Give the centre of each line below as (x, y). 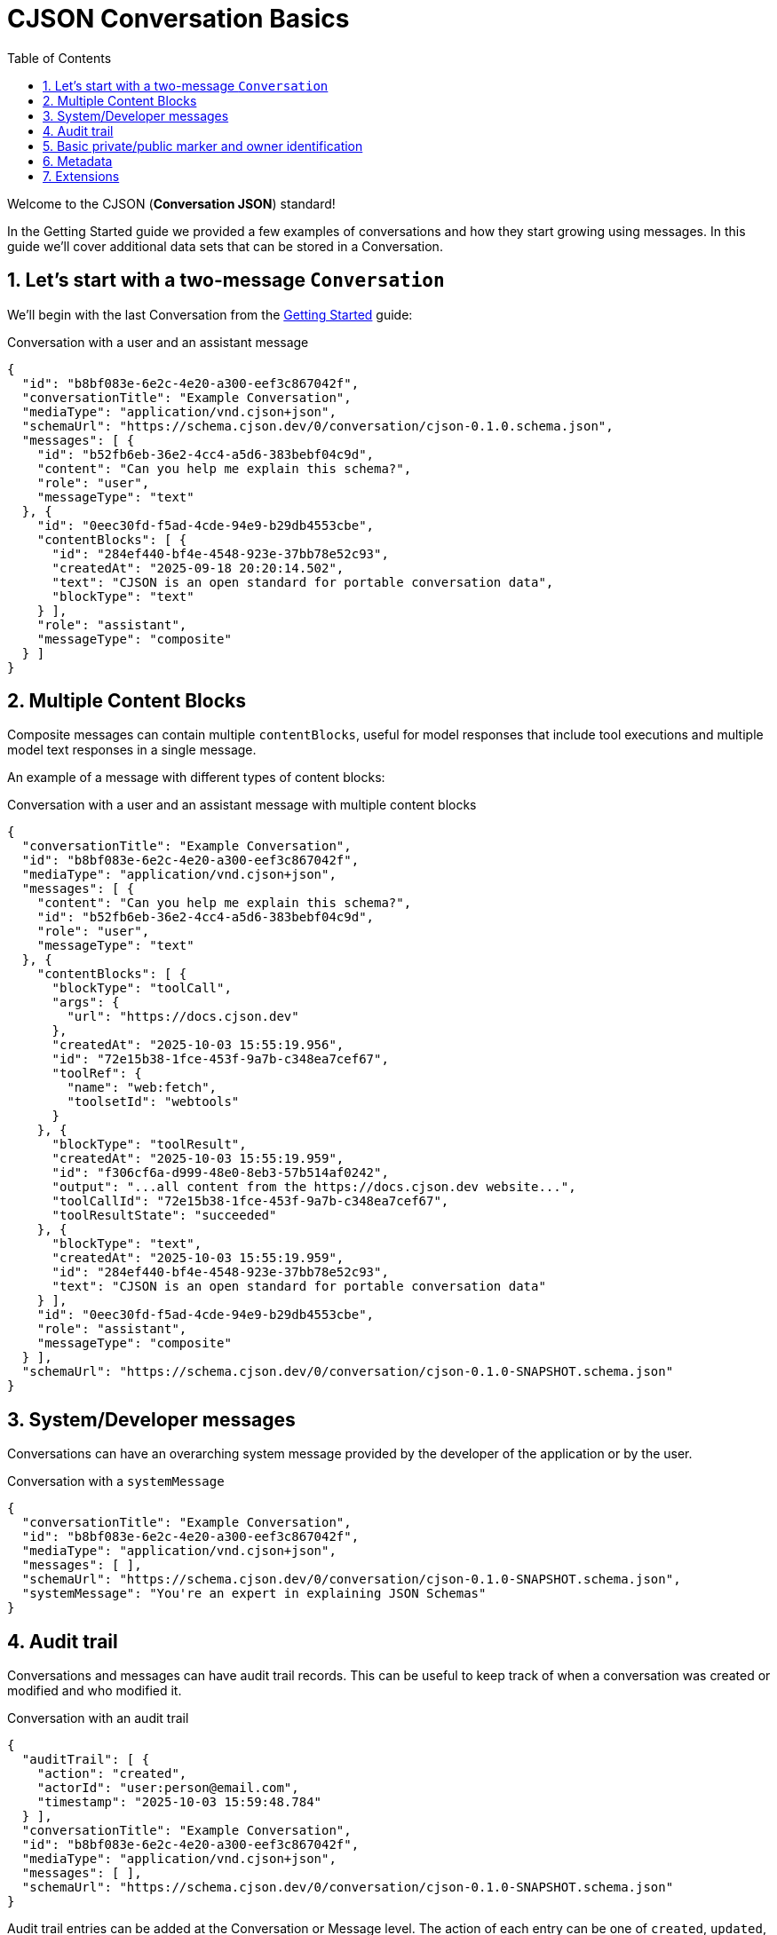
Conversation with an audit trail (98, 1718)
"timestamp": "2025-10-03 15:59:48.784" (179, 1802)
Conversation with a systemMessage (116, 1481)
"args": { (86, 1003)
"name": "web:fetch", (142, 1088)
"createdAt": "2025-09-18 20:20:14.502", (198, 568)
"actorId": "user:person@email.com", (168, 1788)
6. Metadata (78, 161)
